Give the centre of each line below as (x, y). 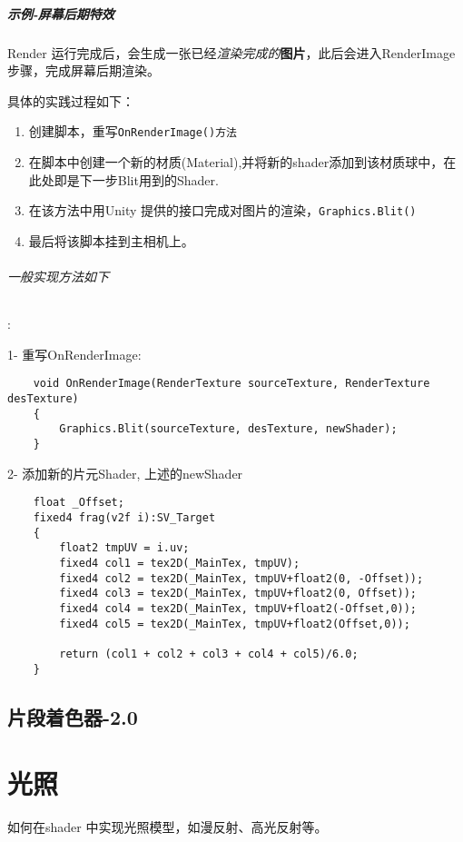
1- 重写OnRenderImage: (74, 354)
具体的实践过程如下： (71, 100)
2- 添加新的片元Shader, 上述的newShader (125, 473)
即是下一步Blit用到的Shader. (136, 179)
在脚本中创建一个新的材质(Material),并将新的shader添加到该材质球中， (236, 162)
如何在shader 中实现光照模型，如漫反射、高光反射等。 (167, 827)
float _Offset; (79, 503)
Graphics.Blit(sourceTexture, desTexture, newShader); (228, 429)
